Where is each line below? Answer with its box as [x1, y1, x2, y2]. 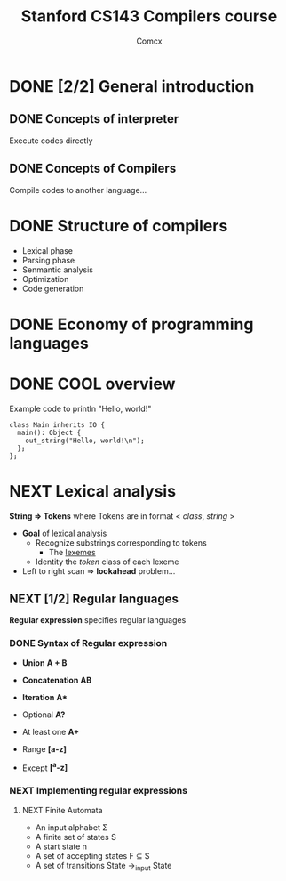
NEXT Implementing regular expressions [9, 785, 188, 797]
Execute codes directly [9, 135, 93, 146]
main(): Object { [17, 428, 82, 437]
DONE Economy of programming [9, 314, 254, 335]
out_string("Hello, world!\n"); [25, 436, 145, 445]
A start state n [35, 841, 87, 852]
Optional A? [21, 709, 66, 720]
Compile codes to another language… [9, 184, 147, 195]
